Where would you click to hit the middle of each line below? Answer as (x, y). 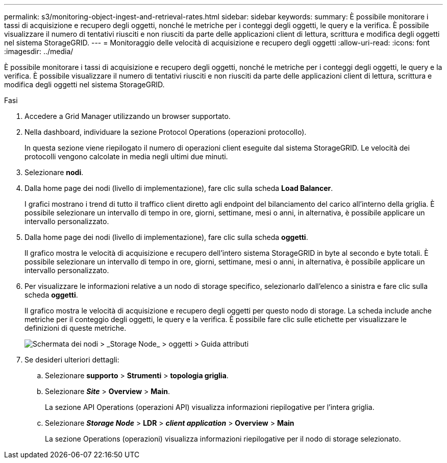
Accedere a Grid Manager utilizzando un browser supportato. (128, 116)
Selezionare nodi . (54, 172)
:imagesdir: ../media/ (39, 51)
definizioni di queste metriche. (76, 328)
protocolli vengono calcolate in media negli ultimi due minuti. (126, 156)
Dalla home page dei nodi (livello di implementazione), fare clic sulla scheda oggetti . (166, 237)
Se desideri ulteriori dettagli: (72, 360)
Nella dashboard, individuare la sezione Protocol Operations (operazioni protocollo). (166, 132)
